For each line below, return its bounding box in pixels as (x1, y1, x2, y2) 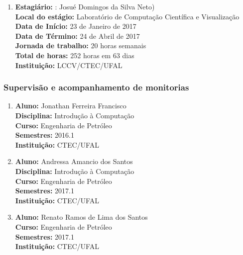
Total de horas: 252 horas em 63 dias (15, 50, 134, 60)
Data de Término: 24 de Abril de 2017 (15, 30, 140, 41)
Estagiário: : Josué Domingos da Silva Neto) (15, 1, 155, 11)
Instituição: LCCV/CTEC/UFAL (15, 60, 122, 70)
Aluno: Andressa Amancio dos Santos (15, 156, 133, 167)
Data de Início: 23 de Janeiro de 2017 (15, 21, 136, 31)
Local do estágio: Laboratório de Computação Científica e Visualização (15, 11, 240, 21)
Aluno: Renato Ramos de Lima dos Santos (15, 212, 148, 222)
